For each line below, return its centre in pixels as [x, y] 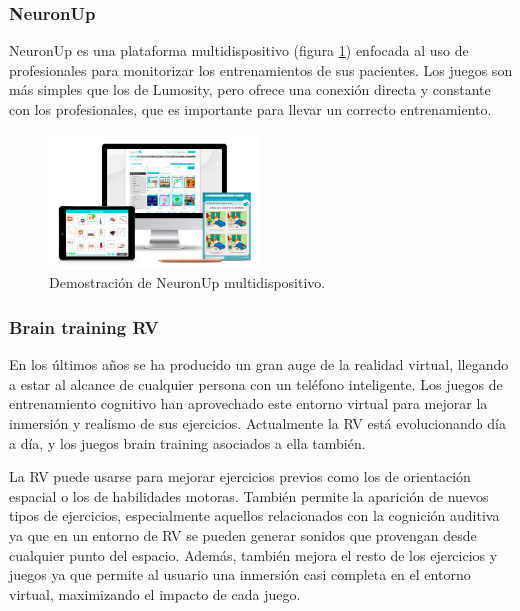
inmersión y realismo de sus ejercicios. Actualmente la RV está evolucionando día [257, 422]
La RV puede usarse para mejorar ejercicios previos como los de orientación [240, 476]
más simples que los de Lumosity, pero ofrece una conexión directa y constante [250, 89]
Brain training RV [84, 326]
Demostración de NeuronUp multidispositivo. [187, 282]
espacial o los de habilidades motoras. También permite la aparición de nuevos [249, 495]
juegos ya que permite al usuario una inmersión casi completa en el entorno [240, 574]
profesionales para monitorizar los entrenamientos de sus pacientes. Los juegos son [261, 69]
